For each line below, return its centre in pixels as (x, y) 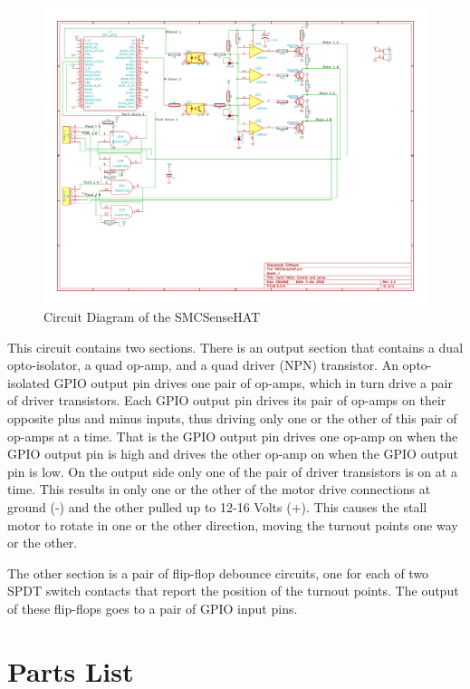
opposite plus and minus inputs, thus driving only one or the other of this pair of (232, 418)
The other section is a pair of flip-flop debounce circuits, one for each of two (218, 573)
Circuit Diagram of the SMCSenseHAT (152, 317)
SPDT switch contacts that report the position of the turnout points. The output (233, 591)
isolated (29, 382)
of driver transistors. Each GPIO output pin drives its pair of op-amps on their (227, 400)
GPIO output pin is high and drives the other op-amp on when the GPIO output (233, 454)
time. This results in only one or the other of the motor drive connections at (219, 489)
